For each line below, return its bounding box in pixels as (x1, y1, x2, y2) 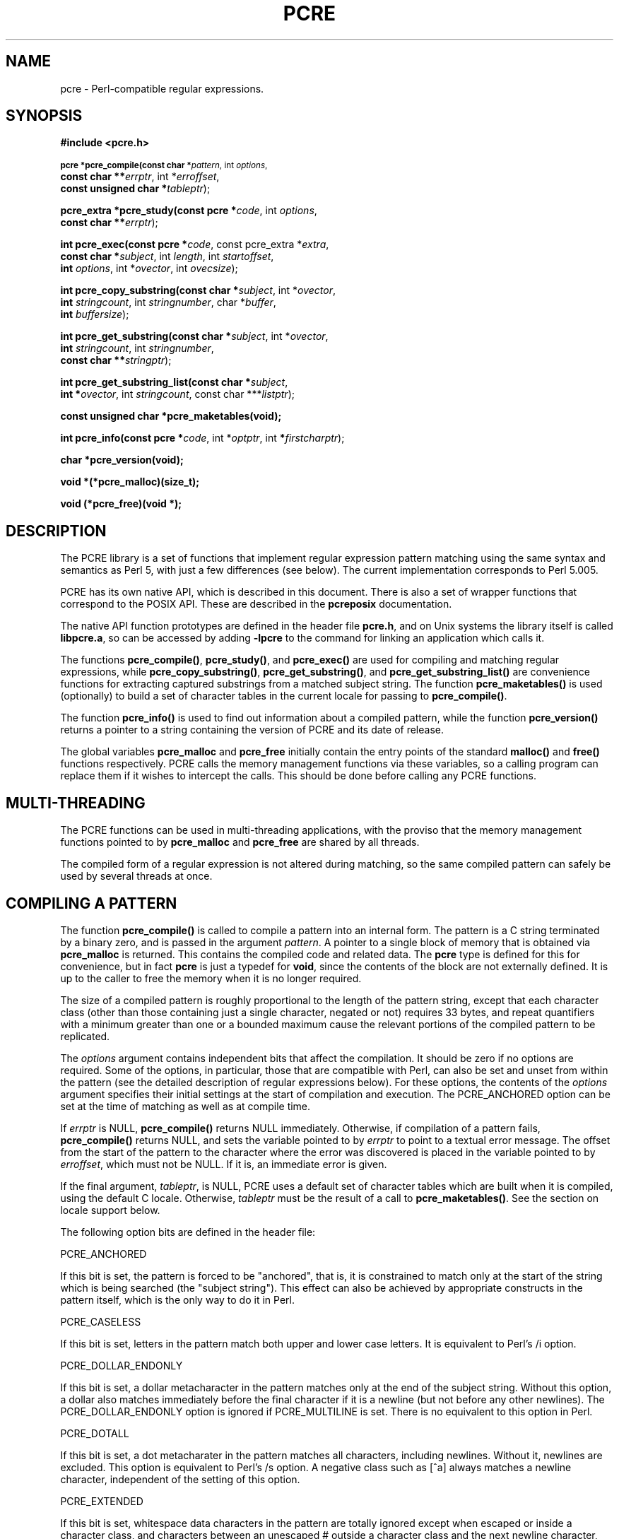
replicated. (60, 1030, 110, 1042)
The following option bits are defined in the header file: (60, 1225, 316, 1238)
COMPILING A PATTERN (6, 894, 177, 912)
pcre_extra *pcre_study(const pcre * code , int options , (60, 204, 317, 217)
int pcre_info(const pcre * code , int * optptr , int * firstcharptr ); (60, 432, 345, 444)
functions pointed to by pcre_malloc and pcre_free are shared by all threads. (60, 836, 420, 849)
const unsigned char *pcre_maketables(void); (60, 410, 282, 423)
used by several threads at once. (60, 870, 213, 883)
